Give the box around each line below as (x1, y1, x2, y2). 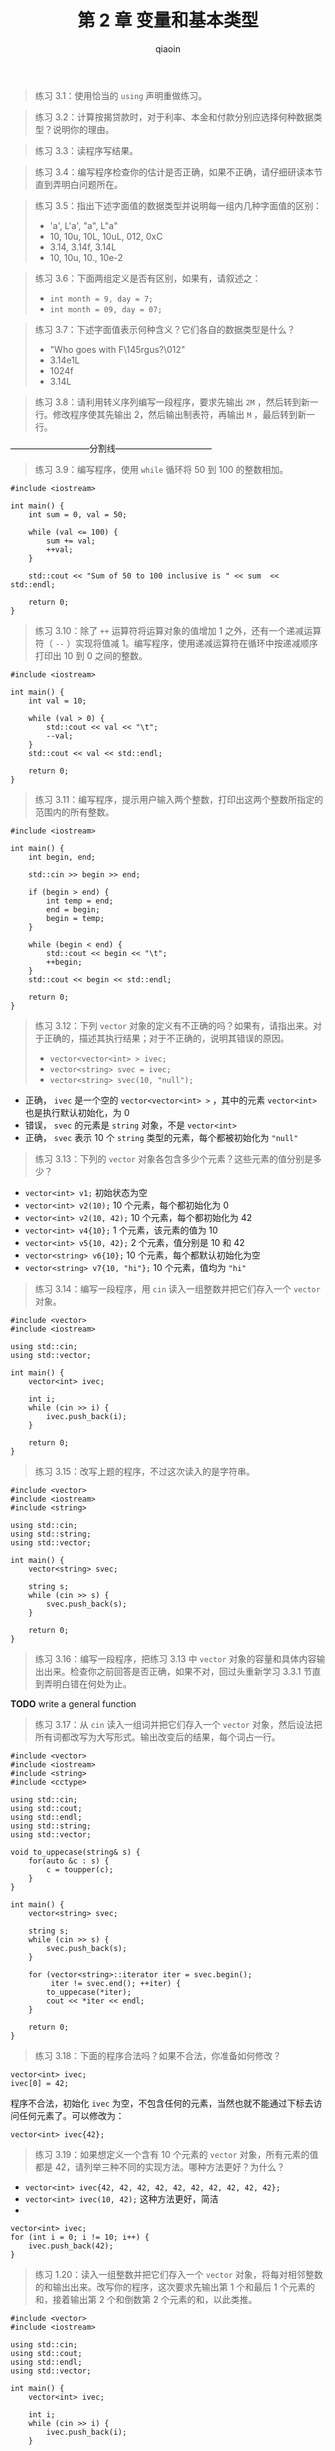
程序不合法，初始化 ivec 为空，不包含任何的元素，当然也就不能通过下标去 (10, 2097, 314, 2109)
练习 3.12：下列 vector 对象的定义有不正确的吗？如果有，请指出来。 (34, 1019, 313, 1031)
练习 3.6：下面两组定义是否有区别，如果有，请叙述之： (34, 272, 262, 284)
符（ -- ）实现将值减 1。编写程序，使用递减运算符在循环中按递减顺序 (34, 637, 318, 649)
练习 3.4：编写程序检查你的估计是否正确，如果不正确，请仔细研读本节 (34, 166, 323, 178)
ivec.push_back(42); (28, 2241, 114, 2251)
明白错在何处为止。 (52, 1677, 132, 1690)
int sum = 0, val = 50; (28, 509, 128, 520)
